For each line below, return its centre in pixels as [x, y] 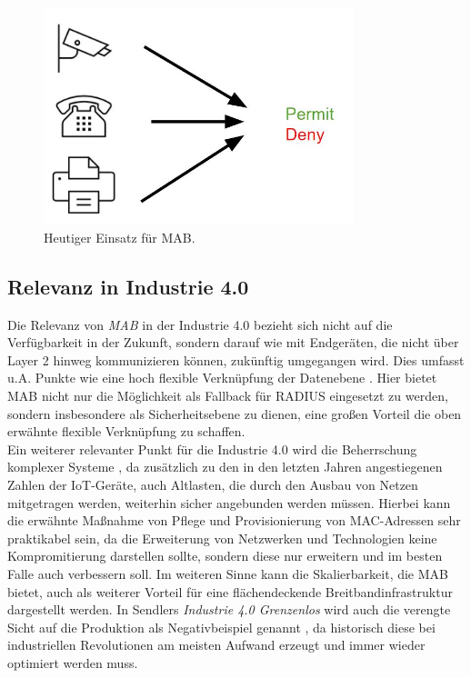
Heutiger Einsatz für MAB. [120, 237]
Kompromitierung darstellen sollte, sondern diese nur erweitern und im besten [225, 556]
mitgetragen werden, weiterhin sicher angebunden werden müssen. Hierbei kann [229, 502]
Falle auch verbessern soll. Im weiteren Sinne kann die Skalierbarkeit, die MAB [228, 573]
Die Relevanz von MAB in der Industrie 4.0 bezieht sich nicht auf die [200, 324]
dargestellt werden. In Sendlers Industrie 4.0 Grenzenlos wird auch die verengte [229, 609]
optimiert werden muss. [73, 662]
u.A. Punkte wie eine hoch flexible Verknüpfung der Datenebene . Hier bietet [222, 378]
